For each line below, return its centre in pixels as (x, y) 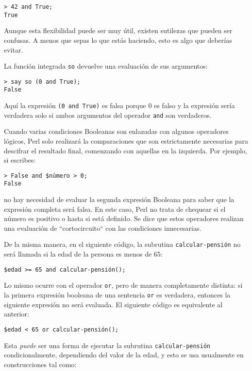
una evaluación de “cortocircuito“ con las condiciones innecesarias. (103, 228)
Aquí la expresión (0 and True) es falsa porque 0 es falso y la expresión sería (119, 105)
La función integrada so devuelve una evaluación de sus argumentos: (106, 66)
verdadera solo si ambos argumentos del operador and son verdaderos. (108, 115)
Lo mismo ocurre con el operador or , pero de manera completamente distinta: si (123, 285)
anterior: (17, 314)
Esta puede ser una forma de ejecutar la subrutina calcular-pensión (107, 345)
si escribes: (20, 160)
